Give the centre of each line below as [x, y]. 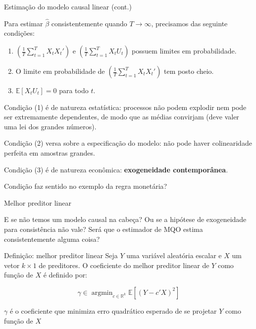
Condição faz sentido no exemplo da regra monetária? [86, 186]
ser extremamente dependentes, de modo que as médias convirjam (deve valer [122, 117]
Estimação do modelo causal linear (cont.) [68, 6]
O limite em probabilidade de [60, 71]
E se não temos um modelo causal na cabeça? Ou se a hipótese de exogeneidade [125, 219]
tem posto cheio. [189, 71]
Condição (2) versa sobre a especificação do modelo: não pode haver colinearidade [128, 143]
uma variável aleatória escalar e [174, 255]
